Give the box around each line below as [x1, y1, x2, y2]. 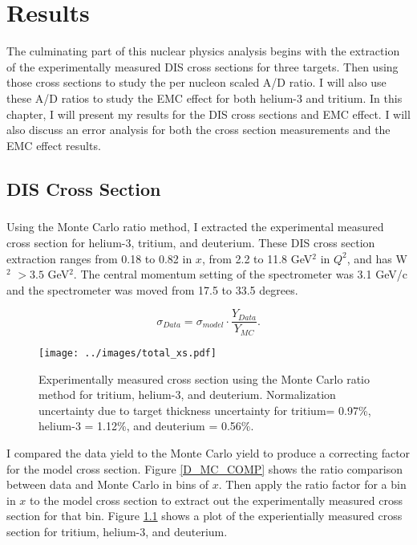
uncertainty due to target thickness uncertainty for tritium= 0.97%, [38, 401, 371, 418]
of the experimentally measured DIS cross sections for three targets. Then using [6, 58, 399, 75]
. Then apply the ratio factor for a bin [218, 476, 407, 493]
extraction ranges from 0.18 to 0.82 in [6, 250, 192, 266]
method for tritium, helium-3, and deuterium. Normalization [38, 386, 336, 403]
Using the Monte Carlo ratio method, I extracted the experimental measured [6, 218, 384, 235]
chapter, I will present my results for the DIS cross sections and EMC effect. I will [6, 105, 411, 122]
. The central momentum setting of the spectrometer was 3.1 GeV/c [73, 266, 407, 283]
